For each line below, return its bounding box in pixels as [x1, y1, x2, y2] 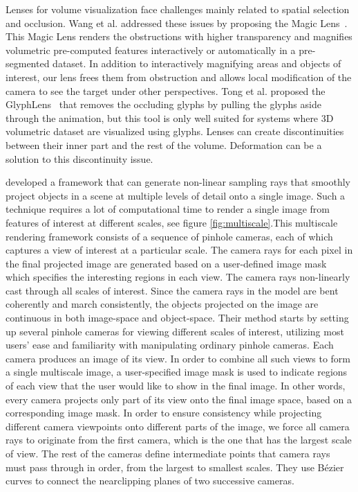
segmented [6, 56, 50, 71]
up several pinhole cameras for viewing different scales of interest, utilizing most [6, 324, 344, 338]
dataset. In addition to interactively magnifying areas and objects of [53, 56, 341, 71]
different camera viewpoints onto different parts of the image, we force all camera [6, 419, 350, 433]
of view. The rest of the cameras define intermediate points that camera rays [6, 446, 330, 460]
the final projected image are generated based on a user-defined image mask [6, 256, 327, 270]
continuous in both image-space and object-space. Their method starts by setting [6, 310, 349, 325]
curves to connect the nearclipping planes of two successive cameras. [6, 473, 294, 488]
